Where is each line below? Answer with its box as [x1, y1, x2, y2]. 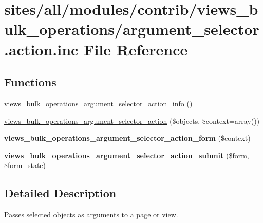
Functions [4, 74, 57, 90]
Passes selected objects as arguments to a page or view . [4, 209, 178, 220]
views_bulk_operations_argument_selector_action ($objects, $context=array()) [4, 115, 260, 126]
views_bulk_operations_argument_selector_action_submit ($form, [4, 150, 249, 160]
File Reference [84, 39, 188, 60]
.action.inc [4, 39, 79, 60]
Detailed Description [4, 185, 117, 201]
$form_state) [4, 160, 46, 171]
